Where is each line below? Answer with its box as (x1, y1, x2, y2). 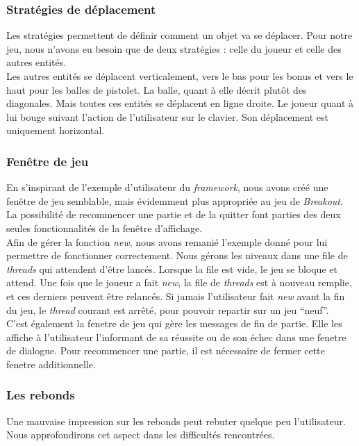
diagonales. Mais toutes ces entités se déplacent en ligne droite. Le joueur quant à (6, 96, 354, 110)
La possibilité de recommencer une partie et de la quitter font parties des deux (6, 207, 341, 222)
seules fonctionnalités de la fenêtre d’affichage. (6, 220, 203, 235)
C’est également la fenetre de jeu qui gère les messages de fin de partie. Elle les (6, 316, 342, 331)
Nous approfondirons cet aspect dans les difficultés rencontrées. (6, 427, 275, 442)
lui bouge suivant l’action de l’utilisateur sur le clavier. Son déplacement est (6, 109, 328, 124)
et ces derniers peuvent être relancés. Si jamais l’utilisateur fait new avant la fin (6, 288, 345, 303)
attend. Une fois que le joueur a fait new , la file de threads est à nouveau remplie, (6, 275, 352, 290)
